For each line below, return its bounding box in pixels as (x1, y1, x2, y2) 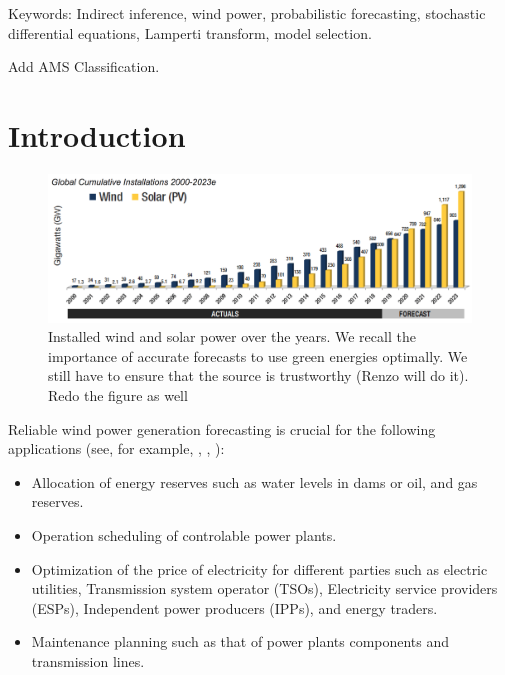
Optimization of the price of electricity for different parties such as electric (31, 558, 488, 579)
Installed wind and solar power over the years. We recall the (48, 326, 416, 347)
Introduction (8, 114, 186, 155)
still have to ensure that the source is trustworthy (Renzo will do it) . (48, 365, 469, 386)
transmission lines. (31, 651, 145, 671)
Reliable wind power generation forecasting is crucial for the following (8, 418, 436, 439)
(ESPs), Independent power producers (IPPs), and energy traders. (31, 597, 438, 618)
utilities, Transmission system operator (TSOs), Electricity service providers (31, 578, 498, 599)
